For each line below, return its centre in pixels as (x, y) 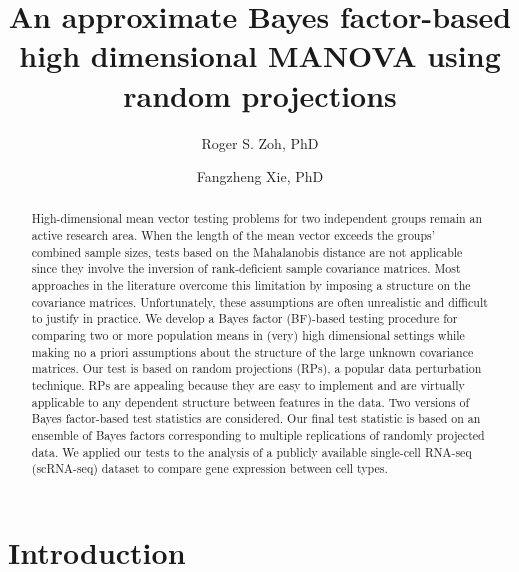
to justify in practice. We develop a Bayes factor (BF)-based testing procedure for (244, 318)
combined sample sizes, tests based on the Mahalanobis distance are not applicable (247, 251)
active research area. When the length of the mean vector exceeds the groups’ (233, 235)
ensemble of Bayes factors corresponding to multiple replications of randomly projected (258, 435)
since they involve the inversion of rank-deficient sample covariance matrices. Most (246, 268)
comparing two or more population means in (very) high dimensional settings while (248, 335)
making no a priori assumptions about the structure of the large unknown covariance (252, 351)
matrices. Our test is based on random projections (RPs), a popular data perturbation (256, 368)
